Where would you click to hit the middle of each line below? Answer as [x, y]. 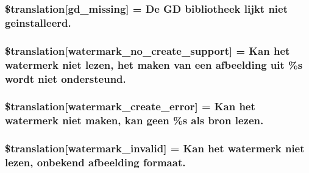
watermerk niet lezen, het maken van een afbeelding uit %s [154, 64]
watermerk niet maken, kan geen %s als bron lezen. [134, 120]
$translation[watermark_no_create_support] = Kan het [147, 50]
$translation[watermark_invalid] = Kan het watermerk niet [155, 148]
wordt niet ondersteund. [66, 78]
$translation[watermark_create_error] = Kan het [130, 106]
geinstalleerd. [38, 22]
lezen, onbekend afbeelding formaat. [95, 162]
